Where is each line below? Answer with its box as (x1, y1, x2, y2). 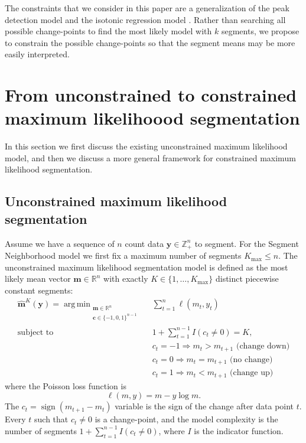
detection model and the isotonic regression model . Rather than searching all (5, 13, 286, 25)
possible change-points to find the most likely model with (5, 25, 212, 37)
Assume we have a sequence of (5, 237, 115, 249)
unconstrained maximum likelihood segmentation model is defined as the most (5, 260, 288, 273)
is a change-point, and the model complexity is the (95, 413, 278, 425)
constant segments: (5, 284, 73, 296)
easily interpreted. (5, 48, 70, 60)
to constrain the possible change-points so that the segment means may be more (5, 36, 295, 48)
